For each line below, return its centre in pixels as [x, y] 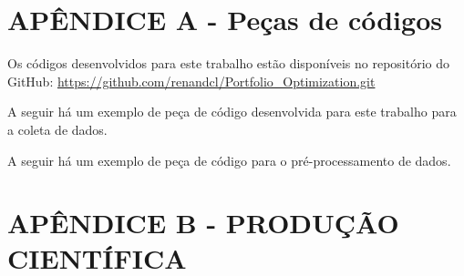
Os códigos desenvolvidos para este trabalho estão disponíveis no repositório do [229, 63]
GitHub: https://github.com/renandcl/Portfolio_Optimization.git [191, 81]
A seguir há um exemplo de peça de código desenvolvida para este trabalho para [232, 112]
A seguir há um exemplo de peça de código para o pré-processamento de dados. [229, 160]
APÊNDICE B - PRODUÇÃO [203, 223]
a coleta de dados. [57, 129]
